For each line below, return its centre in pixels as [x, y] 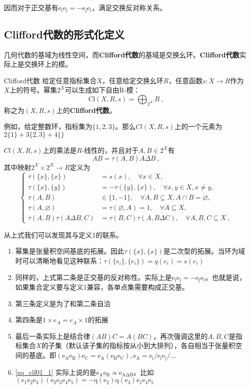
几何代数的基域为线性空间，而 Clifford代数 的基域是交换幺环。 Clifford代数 [122, 54]
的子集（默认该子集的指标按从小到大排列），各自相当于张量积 [138, 345]
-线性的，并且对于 [110, 150]
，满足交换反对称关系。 [129, 7]
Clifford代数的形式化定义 [64, 34]
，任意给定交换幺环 [133, 80]
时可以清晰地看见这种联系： [59, 261]
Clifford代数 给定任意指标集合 [50, 80]
